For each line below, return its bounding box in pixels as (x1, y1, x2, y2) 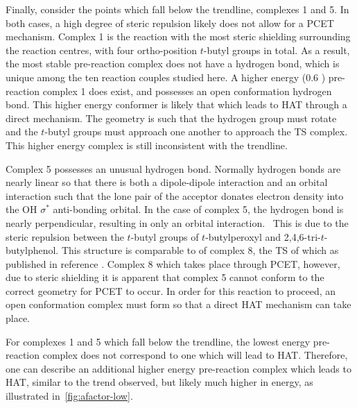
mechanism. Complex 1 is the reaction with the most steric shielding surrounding (6, 29, 351, 44)
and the (6, 124, 38, 139)
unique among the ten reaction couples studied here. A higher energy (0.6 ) (6, 69, 326, 84)
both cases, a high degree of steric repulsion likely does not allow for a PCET (6, 15, 334, 30)
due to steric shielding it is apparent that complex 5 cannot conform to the (6, 270, 324, 284)
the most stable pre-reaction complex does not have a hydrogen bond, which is (6, 56, 340, 71)
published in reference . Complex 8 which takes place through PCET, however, (6, 256, 340, 271)
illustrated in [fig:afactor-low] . (6, 389, 133, 403)
